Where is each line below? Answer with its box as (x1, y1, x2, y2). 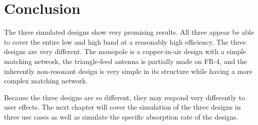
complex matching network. (4, 75, 88, 86)
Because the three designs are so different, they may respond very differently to (4, 92, 245, 102)
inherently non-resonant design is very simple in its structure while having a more (4, 65, 253, 76)
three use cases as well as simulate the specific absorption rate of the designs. (4, 111, 239, 122)
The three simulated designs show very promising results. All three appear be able (4, 27, 254, 37)
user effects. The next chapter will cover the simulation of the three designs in (4, 102, 241, 112)
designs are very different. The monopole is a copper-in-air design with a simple (4, 46, 246, 57)
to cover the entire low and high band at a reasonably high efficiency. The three (4, 36, 246, 47)
